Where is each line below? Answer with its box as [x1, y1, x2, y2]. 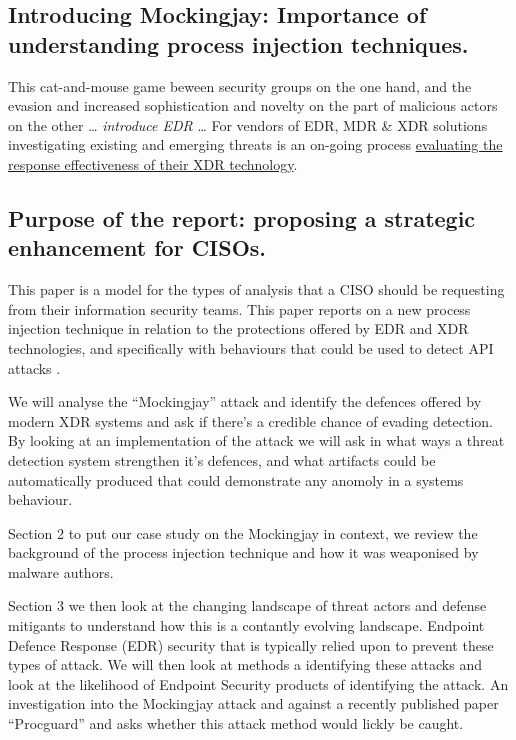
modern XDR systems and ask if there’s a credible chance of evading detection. [8, 410, 494, 431]
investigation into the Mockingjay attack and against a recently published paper [8, 693, 499, 714]
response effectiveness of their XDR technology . [8, 153, 298, 174]
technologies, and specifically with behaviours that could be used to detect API [8, 337, 494, 358]
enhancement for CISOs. [8, 232, 267, 263]
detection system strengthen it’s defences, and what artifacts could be [8, 449, 436, 470]
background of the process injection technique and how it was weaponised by [8, 542, 479, 563]
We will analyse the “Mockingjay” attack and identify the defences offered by [8, 391, 482, 412]
